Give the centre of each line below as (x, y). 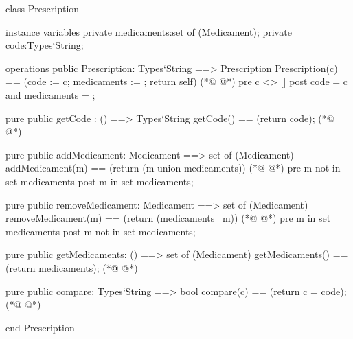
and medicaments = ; (50, 94)
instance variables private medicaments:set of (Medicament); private (149, 31)
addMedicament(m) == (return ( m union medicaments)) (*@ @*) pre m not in (173, 168)
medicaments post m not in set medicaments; (101, 231)
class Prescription (43, 8)
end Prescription (40, 327)
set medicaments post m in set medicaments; (100, 181)
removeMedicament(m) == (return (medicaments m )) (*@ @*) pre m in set (168, 218)
